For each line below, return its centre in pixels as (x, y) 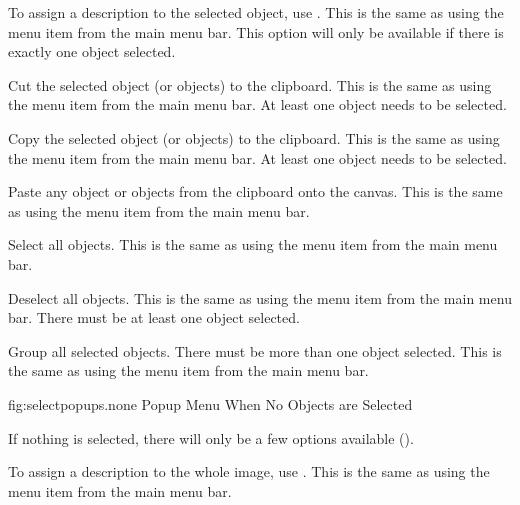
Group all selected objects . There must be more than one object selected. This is (255, 350)
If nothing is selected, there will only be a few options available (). (211, 437)
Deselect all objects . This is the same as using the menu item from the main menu (260, 297)
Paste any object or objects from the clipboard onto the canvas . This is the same (255, 191)
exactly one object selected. (92, 51)
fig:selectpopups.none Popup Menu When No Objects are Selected (210, 403)
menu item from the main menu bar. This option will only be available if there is (256, 31)
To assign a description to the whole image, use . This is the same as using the (249, 471)
